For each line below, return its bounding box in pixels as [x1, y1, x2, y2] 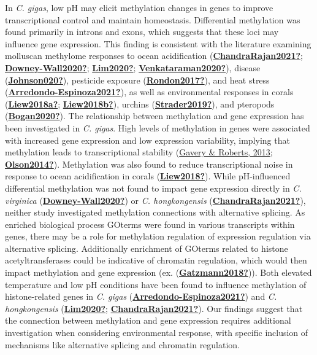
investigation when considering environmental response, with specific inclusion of [5, 326, 308, 339]
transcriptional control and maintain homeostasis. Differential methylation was [5, 13, 300, 26]
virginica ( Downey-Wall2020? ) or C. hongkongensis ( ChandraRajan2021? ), [5, 193, 306, 206]
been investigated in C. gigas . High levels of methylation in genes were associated [5, 121, 310, 134]
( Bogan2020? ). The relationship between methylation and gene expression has [5, 109, 304, 122]
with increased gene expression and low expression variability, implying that [5, 133, 290, 146]
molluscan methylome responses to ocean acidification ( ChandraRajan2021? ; [5, 49, 303, 62]
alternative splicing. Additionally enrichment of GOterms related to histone [5, 241, 288, 254]
